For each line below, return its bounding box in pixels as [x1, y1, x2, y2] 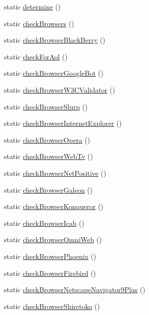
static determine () [4, 1, 61, 11]
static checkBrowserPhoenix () [4, 251, 97, 261]
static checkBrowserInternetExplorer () [4, 118, 122, 128]
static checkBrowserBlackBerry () [4, 35, 105, 45]
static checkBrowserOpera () [4, 134, 90, 145]
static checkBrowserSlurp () [4, 101, 88, 111]
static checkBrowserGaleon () [4, 184, 93, 195]
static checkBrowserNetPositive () [4, 167, 106, 178]
